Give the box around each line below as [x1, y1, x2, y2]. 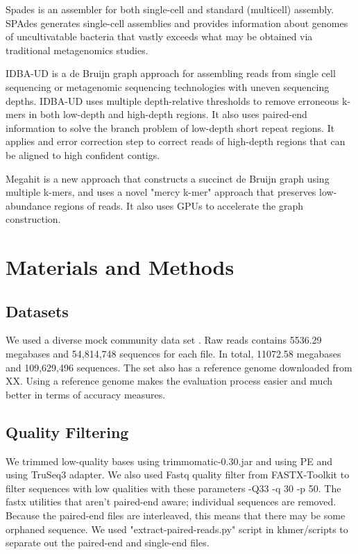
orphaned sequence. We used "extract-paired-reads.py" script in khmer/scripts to [6, 521, 348, 536]
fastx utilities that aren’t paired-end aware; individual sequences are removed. [6, 494, 336, 509]
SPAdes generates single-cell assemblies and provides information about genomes [6, 15, 348, 30]
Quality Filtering [6, 421, 129, 442]
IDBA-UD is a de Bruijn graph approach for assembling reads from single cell [6, 66, 336, 81]
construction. [6, 212, 61, 226]
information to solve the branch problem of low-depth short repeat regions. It [6, 120, 335, 135]
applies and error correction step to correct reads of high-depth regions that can [6, 134, 346, 149]
